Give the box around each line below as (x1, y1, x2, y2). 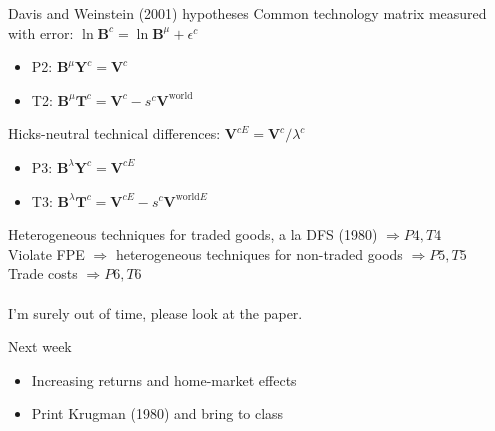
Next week (8, 336, 72, 357)
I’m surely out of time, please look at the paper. (8, 302, 303, 323)
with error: (8, 22, 74, 43)
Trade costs (8, 263, 78, 284)
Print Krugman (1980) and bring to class (31, 403, 284, 424)
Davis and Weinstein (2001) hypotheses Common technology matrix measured (8, 3, 487, 23)
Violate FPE (8, 243, 85, 264)
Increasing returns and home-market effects (31, 369, 297, 390)
